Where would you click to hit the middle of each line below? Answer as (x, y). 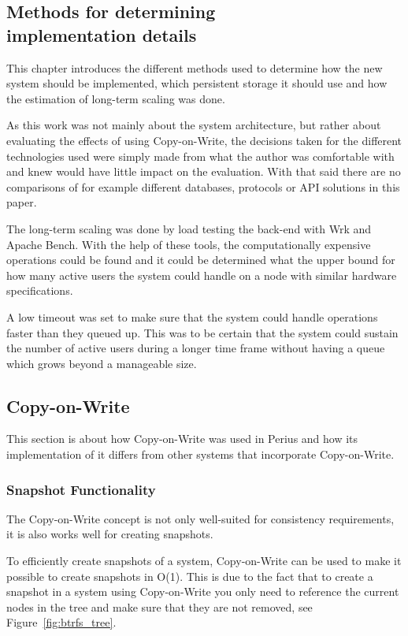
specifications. (40, 290)
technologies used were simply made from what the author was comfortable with (200, 156)
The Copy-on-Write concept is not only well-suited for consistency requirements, (200, 518)
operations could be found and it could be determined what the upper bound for (201, 260)
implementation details (102, 34)
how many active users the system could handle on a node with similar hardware (202, 275)
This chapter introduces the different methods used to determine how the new (195, 67)
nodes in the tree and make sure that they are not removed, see (159, 606)
